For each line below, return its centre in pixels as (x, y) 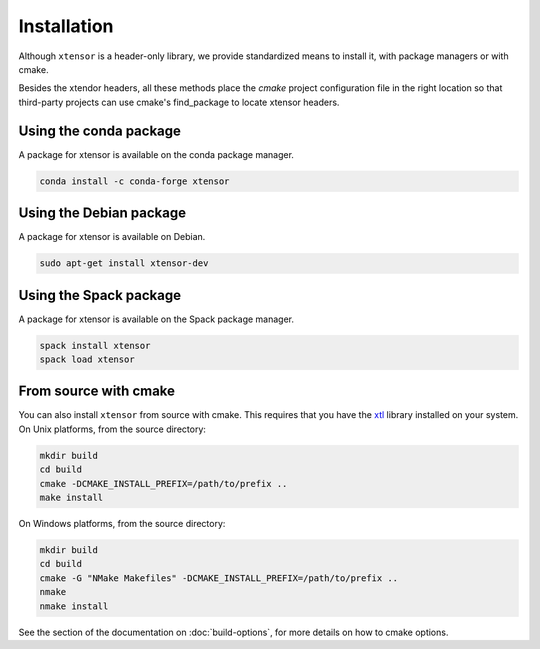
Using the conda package (100, 130)
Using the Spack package (100, 295)
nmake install (74, 606)
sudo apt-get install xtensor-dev (124, 263)
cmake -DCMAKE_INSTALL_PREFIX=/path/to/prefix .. (163, 483)
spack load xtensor (87, 359)
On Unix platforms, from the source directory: (112, 429)
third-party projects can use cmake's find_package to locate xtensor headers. (179, 102)
